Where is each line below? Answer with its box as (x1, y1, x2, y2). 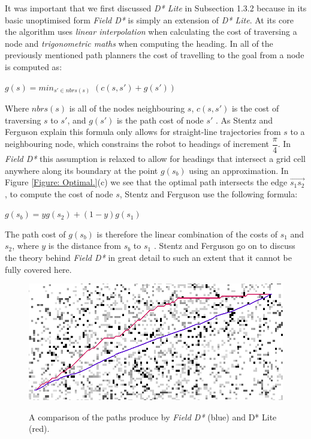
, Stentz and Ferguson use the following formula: (119, 187, 298, 200)
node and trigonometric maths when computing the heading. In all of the (5, 37, 273, 49)
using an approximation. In (189, 164, 289, 176)
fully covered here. (5, 263, 72, 275)
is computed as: (5, 60, 62, 73)
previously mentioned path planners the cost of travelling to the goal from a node (5, 49, 304, 61)
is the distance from (48, 239, 121, 252)
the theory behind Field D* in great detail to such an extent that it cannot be (5, 251, 292, 264)
